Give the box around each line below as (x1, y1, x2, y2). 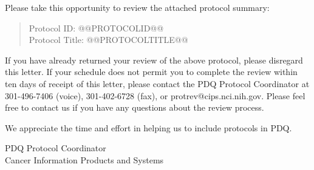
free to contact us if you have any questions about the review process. (5, 101, 264, 114)
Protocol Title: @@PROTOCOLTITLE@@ (29, 33, 188, 46)
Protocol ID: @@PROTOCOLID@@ (29, 21, 164, 34)
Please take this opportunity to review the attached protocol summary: (5, 1, 270, 13)
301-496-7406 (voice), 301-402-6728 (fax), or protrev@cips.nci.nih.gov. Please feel (5, 89, 305, 102)
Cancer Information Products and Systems (5, 153, 164, 166)
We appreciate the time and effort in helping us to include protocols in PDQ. (5, 121, 292, 134)
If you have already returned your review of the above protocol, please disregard (5, 53, 303, 66)
